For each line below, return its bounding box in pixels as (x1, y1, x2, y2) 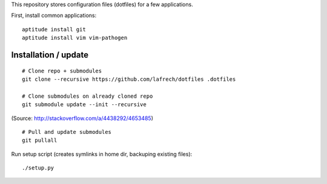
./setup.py (22, 165, 54, 171)
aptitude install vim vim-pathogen (22, 34, 128, 42)
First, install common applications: (11, 12, 97, 19)
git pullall (22, 137, 58, 144)
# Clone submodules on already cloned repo (22, 92, 153, 100)
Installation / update (11, 49, 89, 60)
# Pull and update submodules (22, 128, 112, 135)
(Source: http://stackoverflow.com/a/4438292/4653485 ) (11, 115, 154, 122)
